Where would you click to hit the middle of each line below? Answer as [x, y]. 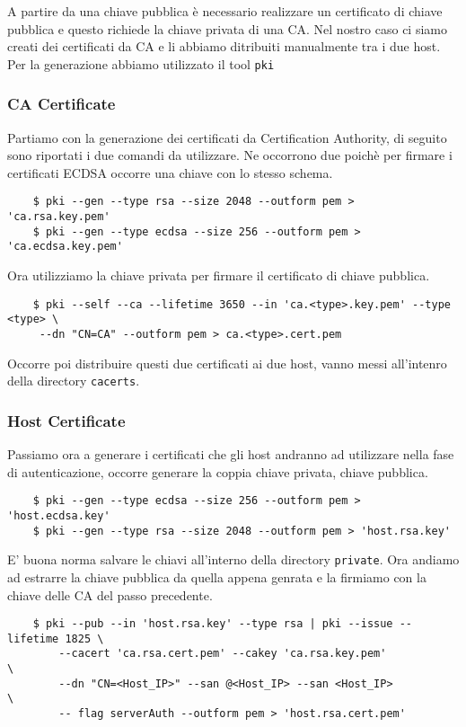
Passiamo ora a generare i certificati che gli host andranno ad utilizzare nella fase [231, 454]
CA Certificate [62, 104]
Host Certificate [66, 420]
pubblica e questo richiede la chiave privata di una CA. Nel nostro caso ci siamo [227, 28]
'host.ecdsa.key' [59, 515]
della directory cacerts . [74, 381]
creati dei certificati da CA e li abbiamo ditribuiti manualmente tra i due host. [224, 46]
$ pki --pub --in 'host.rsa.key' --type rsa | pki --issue [213, 624]
